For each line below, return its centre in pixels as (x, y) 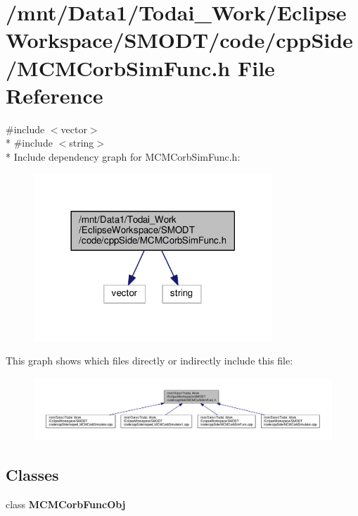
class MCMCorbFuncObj (66, 504)
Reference (55, 95)
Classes (32, 474)
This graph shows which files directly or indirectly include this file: (149, 361)
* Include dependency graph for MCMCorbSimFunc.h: (123, 156)
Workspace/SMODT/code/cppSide (179, 40)
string (82, 143)
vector (74, 129)
